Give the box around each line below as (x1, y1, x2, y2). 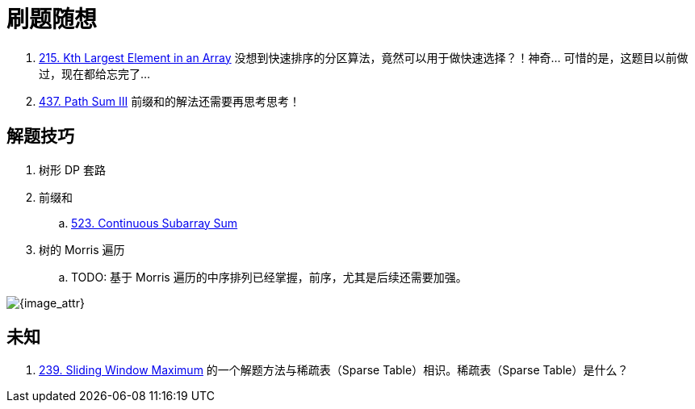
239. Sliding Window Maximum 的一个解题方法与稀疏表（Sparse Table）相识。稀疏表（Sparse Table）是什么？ (39, 363, 629, 378)
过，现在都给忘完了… (39, 66, 151, 81)
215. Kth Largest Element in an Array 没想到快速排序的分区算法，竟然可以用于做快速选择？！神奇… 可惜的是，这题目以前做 (39, 50, 689, 65)
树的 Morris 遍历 (39, 242, 125, 257)
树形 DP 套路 (39, 162, 106, 177)
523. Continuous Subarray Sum (71, 215, 238, 230)
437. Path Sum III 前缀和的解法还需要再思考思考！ (39, 94, 301, 108)
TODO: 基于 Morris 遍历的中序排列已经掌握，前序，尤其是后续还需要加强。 (71, 269, 467, 284)
